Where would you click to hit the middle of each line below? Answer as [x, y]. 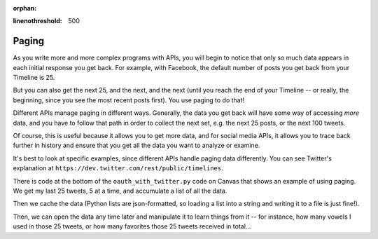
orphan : [25, 8]
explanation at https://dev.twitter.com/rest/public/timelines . [118, 168]
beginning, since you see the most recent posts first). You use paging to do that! [129, 100]
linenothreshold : [37, 21]
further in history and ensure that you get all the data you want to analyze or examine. [136, 145]
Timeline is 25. [34, 78]
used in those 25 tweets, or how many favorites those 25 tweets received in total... [132, 226]
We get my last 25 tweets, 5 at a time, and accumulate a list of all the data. [120, 191]
